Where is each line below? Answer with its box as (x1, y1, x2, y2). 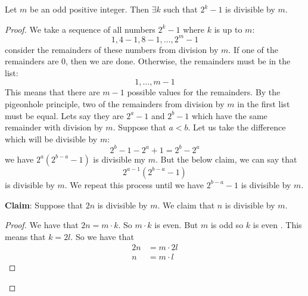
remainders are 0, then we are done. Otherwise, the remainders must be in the (5, 55, 291, 67)
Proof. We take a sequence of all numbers (5, 23, 155, 35)
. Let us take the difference (188, 121, 286, 133)
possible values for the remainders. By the (127, 86, 281, 98)
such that (163, 3, 198, 15)
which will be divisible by (5, 132, 98, 145)
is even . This (253, 219, 302, 231)
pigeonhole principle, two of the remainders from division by (5, 98, 225, 110)
